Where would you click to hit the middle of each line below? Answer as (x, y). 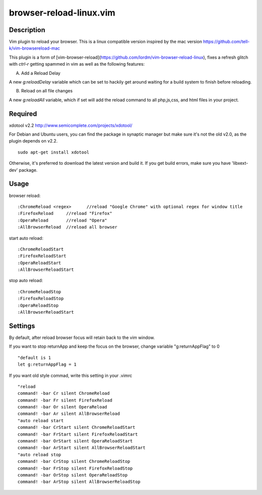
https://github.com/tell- (226, 42)
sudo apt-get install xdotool (54, 152)
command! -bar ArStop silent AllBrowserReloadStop (79, 482)
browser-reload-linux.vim (62, 13)
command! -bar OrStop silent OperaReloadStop (73, 475)
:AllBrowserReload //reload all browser (67, 227)
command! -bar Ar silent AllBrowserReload (69, 414)
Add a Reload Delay (41, 73)
